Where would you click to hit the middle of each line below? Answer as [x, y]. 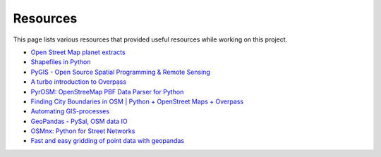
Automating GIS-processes [70, 111]
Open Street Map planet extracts [78, 52]
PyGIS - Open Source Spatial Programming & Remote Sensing [121, 72]
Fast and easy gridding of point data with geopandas [108, 141]
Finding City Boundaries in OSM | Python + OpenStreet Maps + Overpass [137, 101]
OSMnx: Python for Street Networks [83, 131]
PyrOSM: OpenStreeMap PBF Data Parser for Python [107, 92]
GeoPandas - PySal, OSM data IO [79, 121]
